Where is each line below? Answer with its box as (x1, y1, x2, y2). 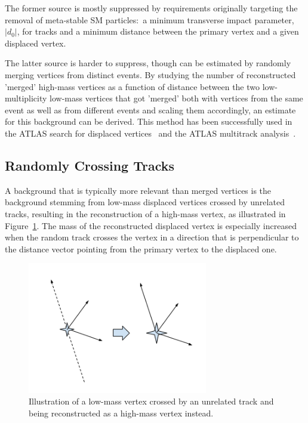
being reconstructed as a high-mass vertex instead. (29, 407, 214, 419)
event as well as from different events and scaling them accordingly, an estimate (5, 103, 296, 116)
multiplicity (5, 92, 47, 104)
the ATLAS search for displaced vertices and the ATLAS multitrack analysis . (5, 126, 296, 139)
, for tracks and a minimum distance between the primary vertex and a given (17, 25, 299, 38)
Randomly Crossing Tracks (5, 156, 174, 174)
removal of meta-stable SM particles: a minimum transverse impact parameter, (5, 13, 294, 26)
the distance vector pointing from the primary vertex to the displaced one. (5, 242, 277, 255)
